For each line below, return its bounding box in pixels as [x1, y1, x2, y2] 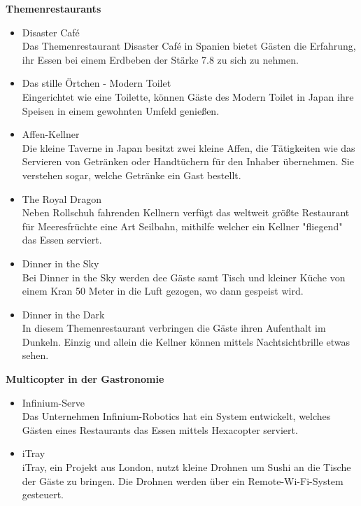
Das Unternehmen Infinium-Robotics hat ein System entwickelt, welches [22, 409, 331, 423]
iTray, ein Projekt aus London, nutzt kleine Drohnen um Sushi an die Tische [22, 460, 351, 475]
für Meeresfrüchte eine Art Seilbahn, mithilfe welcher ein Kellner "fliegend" [22, 218, 343, 233]
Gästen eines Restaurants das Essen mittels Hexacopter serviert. [22, 422, 298, 437]
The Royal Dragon [22, 191, 102, 206]
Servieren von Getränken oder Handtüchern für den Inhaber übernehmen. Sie [22, 154, 354, 169]
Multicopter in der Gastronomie [6, 372, 164, 386]
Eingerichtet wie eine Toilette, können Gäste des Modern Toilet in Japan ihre [22, 89, 354, 104]
